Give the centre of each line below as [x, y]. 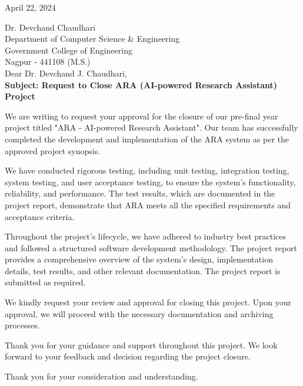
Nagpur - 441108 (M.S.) [48, 61]
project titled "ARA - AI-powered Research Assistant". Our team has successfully [151, 127]
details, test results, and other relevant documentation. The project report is [143, 270]
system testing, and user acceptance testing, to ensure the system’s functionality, [150, 182]
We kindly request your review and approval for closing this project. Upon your [148, 302]
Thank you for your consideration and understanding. [101, 376]
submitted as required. [45, 282]
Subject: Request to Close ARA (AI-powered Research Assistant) [141, 84]
